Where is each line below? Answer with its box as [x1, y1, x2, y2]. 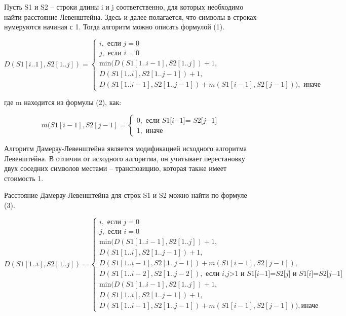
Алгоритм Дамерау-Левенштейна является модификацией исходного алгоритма [4, 143, 247, 154]
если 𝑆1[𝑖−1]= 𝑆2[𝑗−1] [145, 117, 217, 124]
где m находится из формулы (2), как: [4, 97, 122, 108]
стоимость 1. [4, 172, 44, 183]
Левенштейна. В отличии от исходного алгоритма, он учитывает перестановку [4, 153, 245, 163]
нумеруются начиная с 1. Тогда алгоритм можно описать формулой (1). [4, 21, 225, 32]
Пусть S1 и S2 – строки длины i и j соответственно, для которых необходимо [4, 2, 244, 12]
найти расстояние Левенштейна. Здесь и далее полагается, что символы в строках [4, 11, 257, 22]
